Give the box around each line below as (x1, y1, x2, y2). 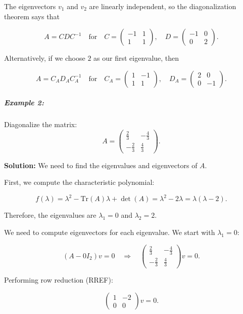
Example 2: (4, 97, 44, 108)
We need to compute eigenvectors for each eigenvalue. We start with (4, 227, 215, 238)
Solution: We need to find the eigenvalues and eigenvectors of (4, 160, 198, 170)
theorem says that (4, 11, 60, 21)
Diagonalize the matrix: (4, 119, 77, 130)
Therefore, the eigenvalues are (4, 210, 96, 220)
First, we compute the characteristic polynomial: (4, 177, 155, 187)
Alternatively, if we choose (4, 53, 85, 63)
